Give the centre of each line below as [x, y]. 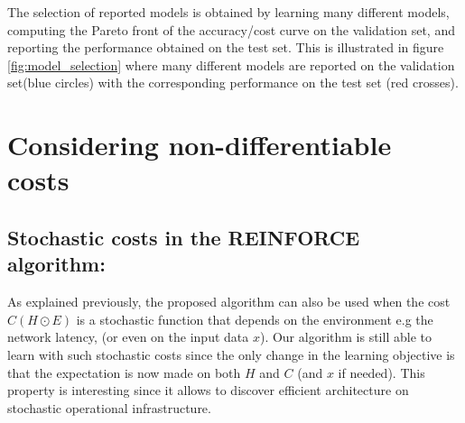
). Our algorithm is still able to [345, 337]
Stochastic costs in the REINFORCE [184, 237]
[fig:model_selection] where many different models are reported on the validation [231, 64]
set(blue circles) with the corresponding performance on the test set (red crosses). [233, 83]
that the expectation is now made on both [124, 372]
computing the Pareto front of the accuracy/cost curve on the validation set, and [231, 29]
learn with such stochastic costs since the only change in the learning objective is [231, 354]
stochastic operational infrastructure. [109, 407]
